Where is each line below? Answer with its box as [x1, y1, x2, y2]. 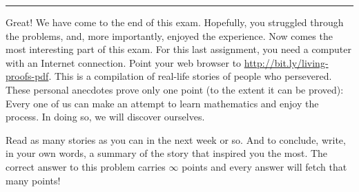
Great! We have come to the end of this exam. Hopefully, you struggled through [6, 15, 344, 29]
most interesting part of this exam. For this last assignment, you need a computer [6, 42, 351, 56]
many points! [6, 173, 61, 187]
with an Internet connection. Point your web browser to [6, 55, 242, 70]
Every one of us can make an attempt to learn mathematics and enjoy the [6, 96, 319, 110]
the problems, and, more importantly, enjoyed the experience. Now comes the [6, 28, 333, 43]
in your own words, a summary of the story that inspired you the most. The [6, 146, 328, 160]
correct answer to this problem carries [6, 159, 166, 173]
